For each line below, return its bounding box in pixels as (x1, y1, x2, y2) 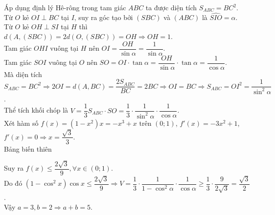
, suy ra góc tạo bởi (74, 12, 133, 22)
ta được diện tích (145, 2, 197, 12)
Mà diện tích (4, 69, 42, 79)
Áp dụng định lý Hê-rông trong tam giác (4, 2, 126, 12)
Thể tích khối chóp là (4, 105, 69, 115)
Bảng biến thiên (4, 143, 52, 154)
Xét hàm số (4, 117, 39, 128)
